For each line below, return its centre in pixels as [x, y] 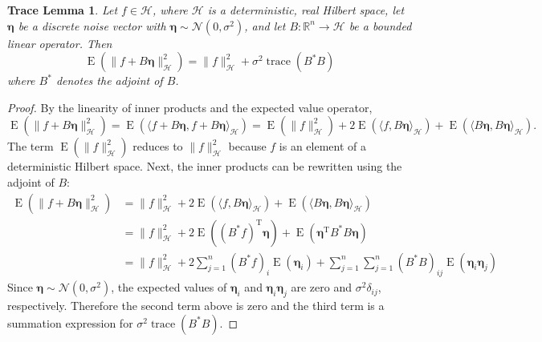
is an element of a [323, 146]
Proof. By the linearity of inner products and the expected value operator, [190, 107]
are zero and [322, 287]
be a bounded [380, 25]
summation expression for [70, 322]
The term [31, 146]
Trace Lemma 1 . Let [63, 10]
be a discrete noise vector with [92, 25]
